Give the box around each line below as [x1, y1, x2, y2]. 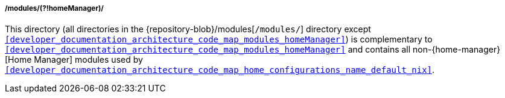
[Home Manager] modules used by [5, 54, 143, 65]
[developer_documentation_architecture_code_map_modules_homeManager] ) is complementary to [5, 34, 433, 45]
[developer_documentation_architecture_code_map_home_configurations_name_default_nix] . [5, 65, 435, 75]
